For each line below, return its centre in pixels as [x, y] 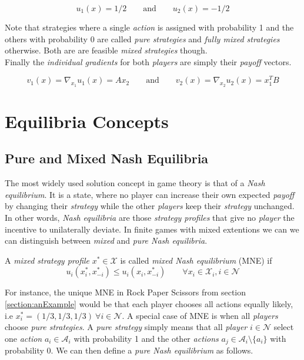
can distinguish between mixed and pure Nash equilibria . [106, 240]
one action [24, 338]
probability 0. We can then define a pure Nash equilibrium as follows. [129, 350]
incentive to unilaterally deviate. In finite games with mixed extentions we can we [152, 229]
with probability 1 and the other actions [146, 338]
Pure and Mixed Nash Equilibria [107, 158]
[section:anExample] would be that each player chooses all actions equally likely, [149, 303]
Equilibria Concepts [87, 121]
